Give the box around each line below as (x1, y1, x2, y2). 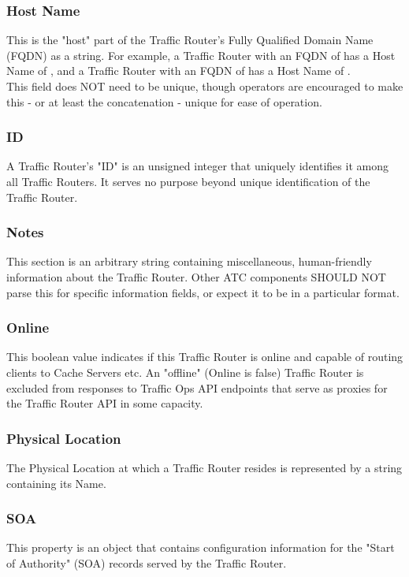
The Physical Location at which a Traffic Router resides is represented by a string (6, 460, 403, 475)
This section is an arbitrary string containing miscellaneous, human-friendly (6, 253, 372, 270)
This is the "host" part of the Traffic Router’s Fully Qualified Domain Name (6, 32, 374, 48)
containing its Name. (6, 475, 106, 491)
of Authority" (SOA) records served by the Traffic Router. (6, 555, 287, 571)
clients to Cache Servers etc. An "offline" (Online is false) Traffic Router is (6, 364, 364, 380)
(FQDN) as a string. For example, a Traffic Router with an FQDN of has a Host (6, 47, 396, 63)
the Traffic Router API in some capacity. (6, 395, 203, 411)
